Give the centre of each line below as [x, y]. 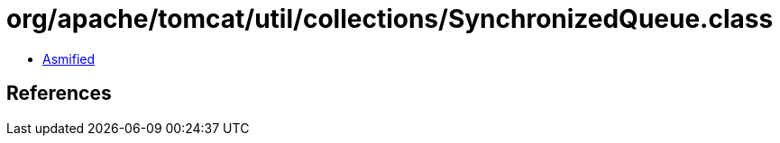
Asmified [69, 58]
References [59, 94]
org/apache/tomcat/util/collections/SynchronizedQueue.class [390, 19]
